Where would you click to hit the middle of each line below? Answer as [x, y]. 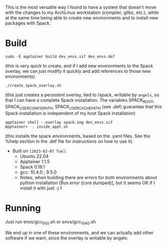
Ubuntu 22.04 [34, 156]
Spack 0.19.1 [32, 167]
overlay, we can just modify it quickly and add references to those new [78, 71]
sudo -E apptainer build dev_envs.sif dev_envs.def [60, 56]
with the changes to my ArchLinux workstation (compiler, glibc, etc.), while [82, 12]
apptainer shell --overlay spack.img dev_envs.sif [59, 122]
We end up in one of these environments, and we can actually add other [79, 233]
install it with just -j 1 [41, 188]
